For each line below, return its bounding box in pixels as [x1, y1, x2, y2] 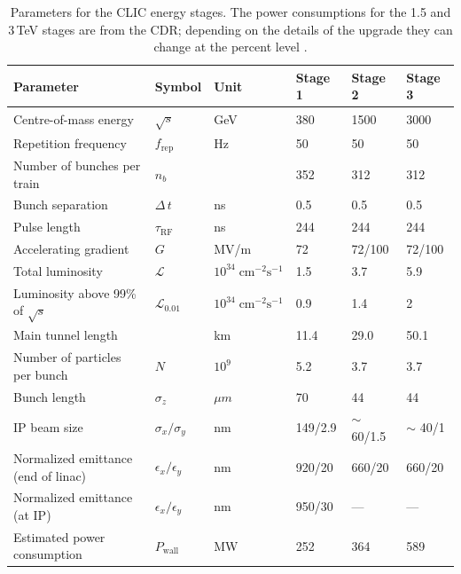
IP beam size [13, 418, 83, 436]
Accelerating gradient [13, 240, 129, 258]
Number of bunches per [13, 155, 141, 174]
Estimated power [13, 527, 105, 546]
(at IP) [13, 505, 51, 523]
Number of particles [13, 348, 121, 366]
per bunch [13, 365, 68, 383]
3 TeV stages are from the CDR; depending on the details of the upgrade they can [8, 20, 453, 38]
